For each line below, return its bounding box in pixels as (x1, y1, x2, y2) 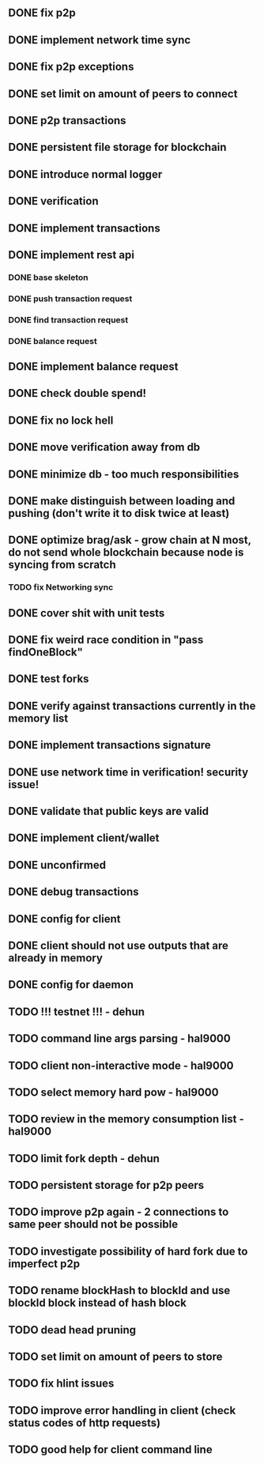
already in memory (8, 951, 103, 964)
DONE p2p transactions (8, 114, 126, 127)
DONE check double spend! (8, 387, 147, 400)
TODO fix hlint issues (8, 1377, 115, 1390)
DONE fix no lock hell (8, 413, 114, 427)
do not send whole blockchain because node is (8, 545, 244, 560)
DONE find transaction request (8, 314, 129, 325)
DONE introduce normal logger (8, 168, 163, 181)
